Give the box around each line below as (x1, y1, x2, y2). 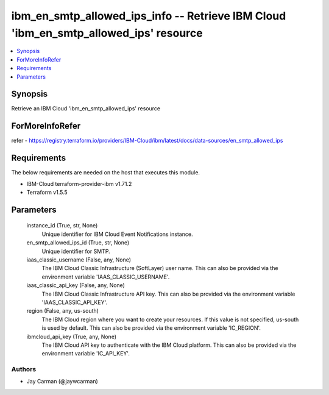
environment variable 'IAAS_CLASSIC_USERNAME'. (41, 273, 170, 280)
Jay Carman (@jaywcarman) (26, 378, 99, 385)
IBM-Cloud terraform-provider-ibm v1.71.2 (26, 180, 132, 187)
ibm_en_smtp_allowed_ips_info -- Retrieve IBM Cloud (11, 9, 286, 23)
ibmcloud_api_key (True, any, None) (26, 333, 117, 340)
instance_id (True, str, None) (26, 222, 98, 229)
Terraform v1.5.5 (26, 189, 68, 196)
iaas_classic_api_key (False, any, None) (26, 282, 125, 289)
